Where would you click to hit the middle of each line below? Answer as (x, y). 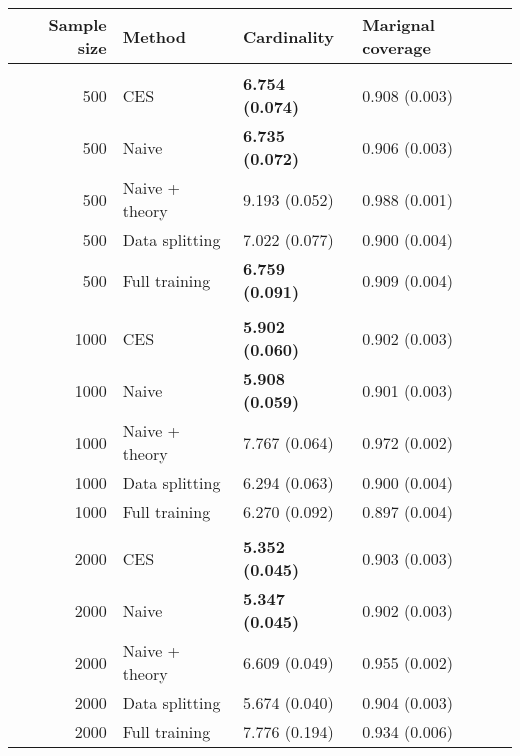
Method (154, 36)
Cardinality (288, 36)
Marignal (398, 24)
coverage (396, 47)
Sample (77, 24)
